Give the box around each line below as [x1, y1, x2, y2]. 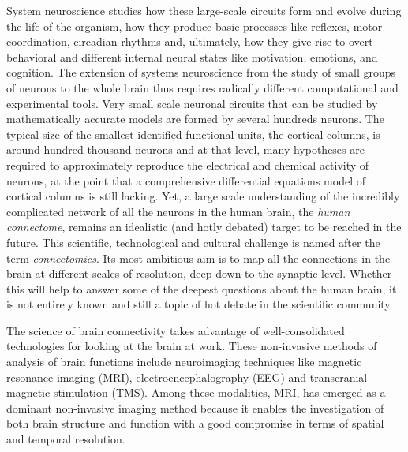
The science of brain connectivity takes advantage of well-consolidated [6, 322, 345, 338]
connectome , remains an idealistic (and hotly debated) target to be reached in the [6, 219, 402, 235]
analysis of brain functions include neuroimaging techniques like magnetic [6, 353, 362, 370]
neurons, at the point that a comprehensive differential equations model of [6, 172, 365, 189]
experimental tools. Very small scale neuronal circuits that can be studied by [6, 95, 378, 111]
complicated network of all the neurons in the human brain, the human [6, 203, 350, 219]
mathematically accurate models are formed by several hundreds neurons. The [6, 110, 384, 127]
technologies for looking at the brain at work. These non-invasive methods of [6, 338, 377, 354]
